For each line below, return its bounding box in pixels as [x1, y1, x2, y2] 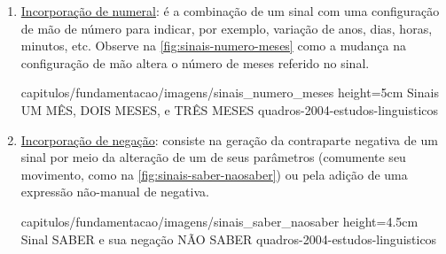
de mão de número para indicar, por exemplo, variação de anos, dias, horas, [20, 19, 433, 37]
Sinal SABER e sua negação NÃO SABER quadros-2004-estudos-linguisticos [20, 229, 437, 248]
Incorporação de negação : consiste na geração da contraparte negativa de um [20, 130, 438, 149]
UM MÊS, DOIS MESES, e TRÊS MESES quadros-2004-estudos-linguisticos [20, 100, 439, 119]
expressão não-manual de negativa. [20, 182, 209, 201]
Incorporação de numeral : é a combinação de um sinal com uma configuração [20, 2, 440, 19]
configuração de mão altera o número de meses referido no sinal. [20, 53, 370, 72]
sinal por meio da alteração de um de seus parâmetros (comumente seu [20, 148, 406, 166]
